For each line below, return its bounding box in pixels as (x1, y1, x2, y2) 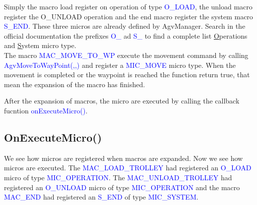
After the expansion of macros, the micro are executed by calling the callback (4, 96, 240, 106)
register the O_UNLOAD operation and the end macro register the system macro (4, 11, 253, 21)
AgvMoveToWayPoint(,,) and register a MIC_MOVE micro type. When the (4, 59, 236, 70)
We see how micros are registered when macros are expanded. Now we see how (4, 153, 243, 163)
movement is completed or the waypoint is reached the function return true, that (4, 69, 250, 80)
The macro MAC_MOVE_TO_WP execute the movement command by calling (4, 50, 249, 60)
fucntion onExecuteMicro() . (4, 105, 88, 115)
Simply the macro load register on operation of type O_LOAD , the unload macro (4, 1, 253, 11)
